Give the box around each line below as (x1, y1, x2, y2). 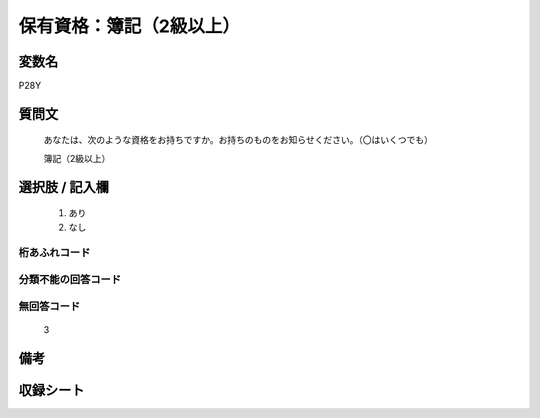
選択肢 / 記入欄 (18, 178, 110, 195)
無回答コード (18, 299, 81, 313)
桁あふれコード (18, 246, 91, 260)
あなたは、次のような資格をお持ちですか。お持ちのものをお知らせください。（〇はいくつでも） (43, 134, 434, 146)
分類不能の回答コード (18, 272, 122, 286)
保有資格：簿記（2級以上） (18, 15, 240, 37)
